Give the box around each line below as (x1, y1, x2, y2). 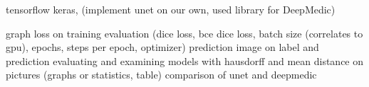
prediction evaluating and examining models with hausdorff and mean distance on (6, 53, 364, 68)
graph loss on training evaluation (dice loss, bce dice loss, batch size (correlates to (6, 25, 363, 40)
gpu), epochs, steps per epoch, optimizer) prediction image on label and (6, 40, 319, 54)
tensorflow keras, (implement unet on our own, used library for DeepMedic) (6, 2, 336, 16)
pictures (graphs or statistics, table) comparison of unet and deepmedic (6, 67, 317, 82)
